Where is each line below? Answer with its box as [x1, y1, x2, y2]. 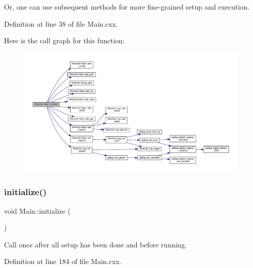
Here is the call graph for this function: [4, 35, 125, 46]
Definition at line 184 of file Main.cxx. [4, 256, 122, 266]
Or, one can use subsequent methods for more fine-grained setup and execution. [4, 2, 249, 12]
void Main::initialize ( [4, 205, 70, 216]
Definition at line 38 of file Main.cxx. [4, 18, 118, 29]
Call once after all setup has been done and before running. [4, 239, 187, 249]
